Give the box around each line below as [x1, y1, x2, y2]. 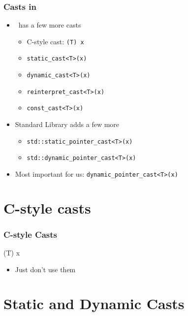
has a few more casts [18, 20, 81, 30]
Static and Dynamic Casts [3, 293, 185, 313]
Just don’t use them [15, 264, 76, 274]
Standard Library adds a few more [15, 119, 120, 129]
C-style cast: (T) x [27, 36, 84, 46]
